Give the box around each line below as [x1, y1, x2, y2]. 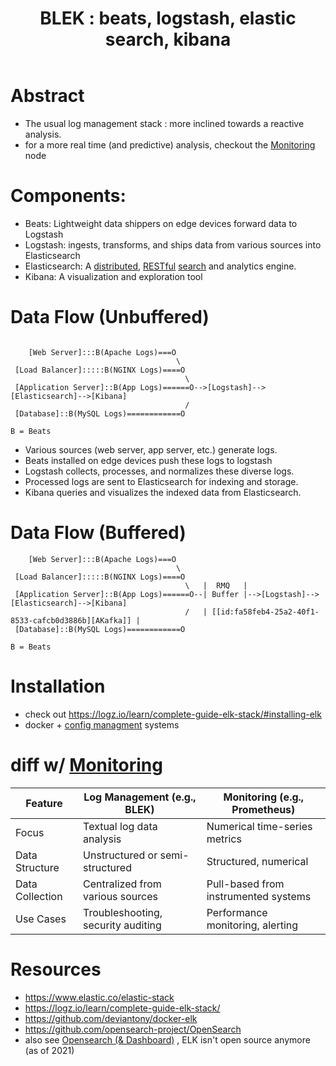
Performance [206, 905, 268, 919]
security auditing [83, 918, 162, 932]
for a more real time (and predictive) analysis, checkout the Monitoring [24, 138, 316, 151]
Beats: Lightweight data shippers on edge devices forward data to [24, 217, 298, 229]
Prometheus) [231, 802, 296, 816]
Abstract [10, 85, 85, 107]
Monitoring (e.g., [223, 790, 305, 804]
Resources [10, 958, 102, 981]
